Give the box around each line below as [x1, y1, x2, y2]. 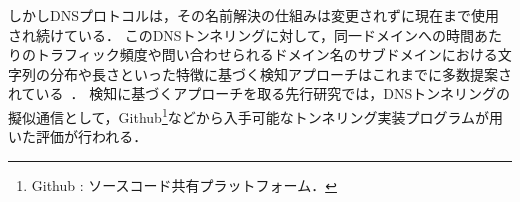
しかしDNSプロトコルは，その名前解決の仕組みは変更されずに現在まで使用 [8, 5, 499, 25]
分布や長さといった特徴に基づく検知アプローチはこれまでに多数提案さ [49, 63, 512, 84]
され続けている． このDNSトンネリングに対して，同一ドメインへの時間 [8, 24, 474, 45]
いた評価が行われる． [8, 126, 148, 147]
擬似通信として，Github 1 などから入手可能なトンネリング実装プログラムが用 [8, 103, 504, 127]
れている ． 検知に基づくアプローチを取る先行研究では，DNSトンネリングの [8, 83, 510, 104]
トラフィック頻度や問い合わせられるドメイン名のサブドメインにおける [35, 44, 498, 65]
